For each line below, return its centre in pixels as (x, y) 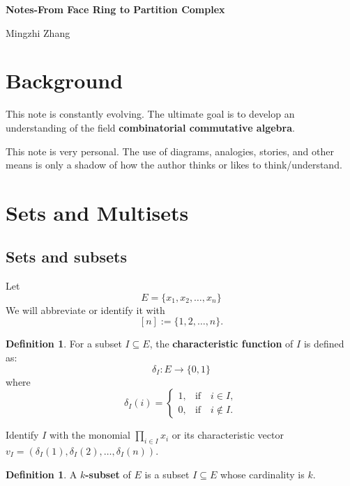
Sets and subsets (66, 257)
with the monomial (90, 435)
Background (64, 80)
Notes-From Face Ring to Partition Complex (115, 9)
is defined (324, 344)
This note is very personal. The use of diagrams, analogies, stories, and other (170, 151)
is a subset (167, 474)
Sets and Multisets (97, 212)
